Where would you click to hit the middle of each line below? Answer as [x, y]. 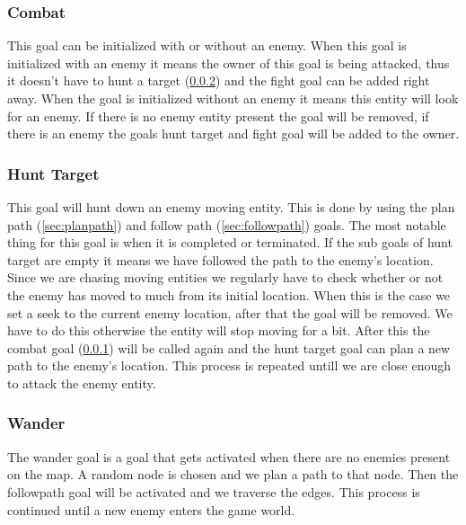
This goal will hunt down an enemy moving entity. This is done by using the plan [231, 207]
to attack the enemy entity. [82, 383]
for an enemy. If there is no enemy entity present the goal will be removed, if [218, 116]
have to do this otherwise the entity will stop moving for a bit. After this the [219, 330]
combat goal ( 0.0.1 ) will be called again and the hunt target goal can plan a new [229, 347]
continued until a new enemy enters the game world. [151, 509]
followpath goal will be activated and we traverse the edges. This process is [214, 491]
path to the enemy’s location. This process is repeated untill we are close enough [229, 365]
